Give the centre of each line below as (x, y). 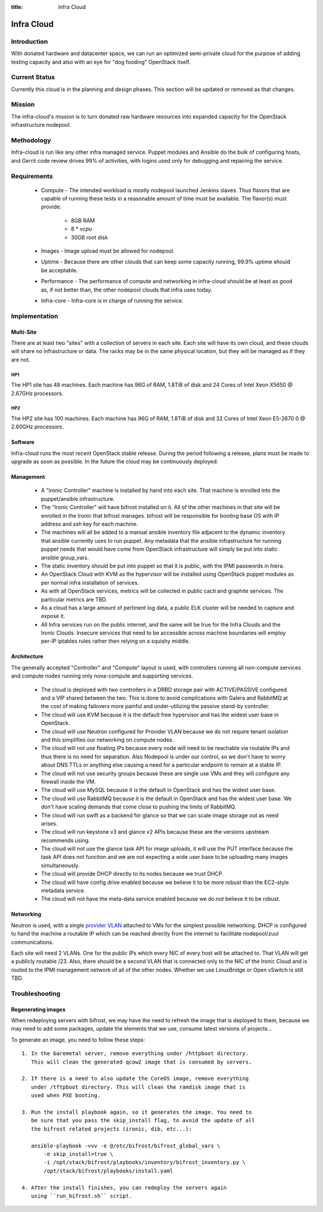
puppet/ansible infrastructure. (78, 499)
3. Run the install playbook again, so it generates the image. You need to (137, 1112)
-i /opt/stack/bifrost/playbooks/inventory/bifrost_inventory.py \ (145, 1162)
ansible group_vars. (65, 557)
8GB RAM (83, 220)
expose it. (53, 616)
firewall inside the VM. (68, 782)
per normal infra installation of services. (90, 582)
